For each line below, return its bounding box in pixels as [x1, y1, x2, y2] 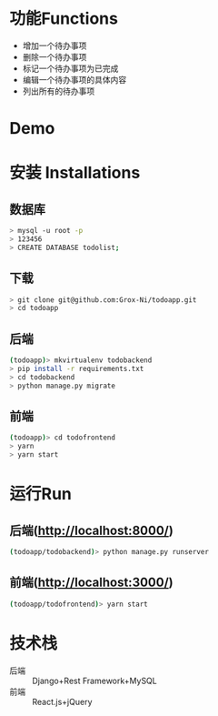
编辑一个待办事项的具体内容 [22, 74, 127, 85]
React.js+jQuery [32, 696, 93, 707]
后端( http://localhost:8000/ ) [9, 522, 174, 538]
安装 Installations [9, 163, 141, 183]
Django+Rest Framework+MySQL [32, 675, 157, 686]
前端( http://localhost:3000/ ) [9, 575, 174, 590]
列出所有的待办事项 [22, 86, 95, 96]
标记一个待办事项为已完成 [22, 63, 119, 74]
